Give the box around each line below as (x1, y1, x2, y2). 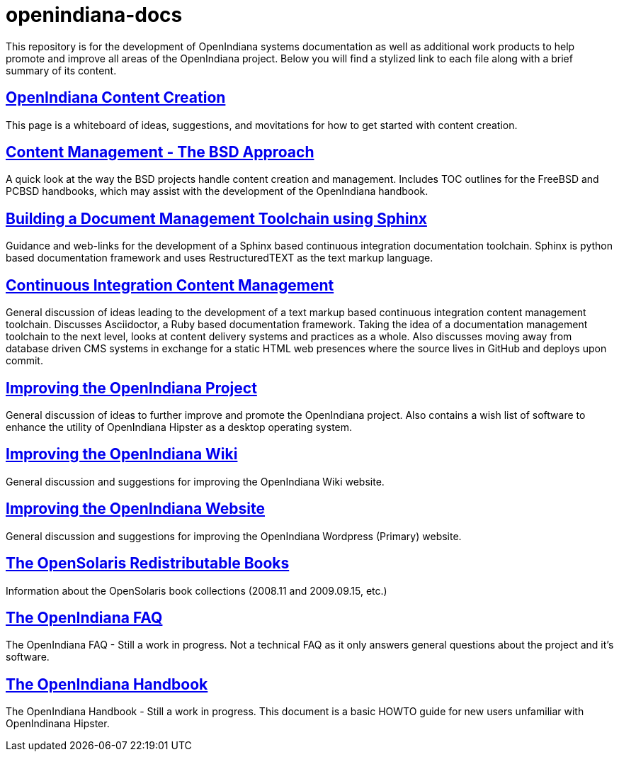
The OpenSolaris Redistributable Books (6, 554, 290, 573)
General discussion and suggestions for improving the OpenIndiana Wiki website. (6, 475, 385, 488)
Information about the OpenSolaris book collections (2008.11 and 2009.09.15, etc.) (6, 584, 387, 597)
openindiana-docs (6, 3, 183, 27)
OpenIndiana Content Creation (6, 89, 226, 107)
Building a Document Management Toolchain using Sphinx (6, 209, 427, 228)
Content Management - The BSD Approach (6, 143, 314, 162)
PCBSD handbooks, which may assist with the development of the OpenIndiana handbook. (6, 185, 428, 198)
